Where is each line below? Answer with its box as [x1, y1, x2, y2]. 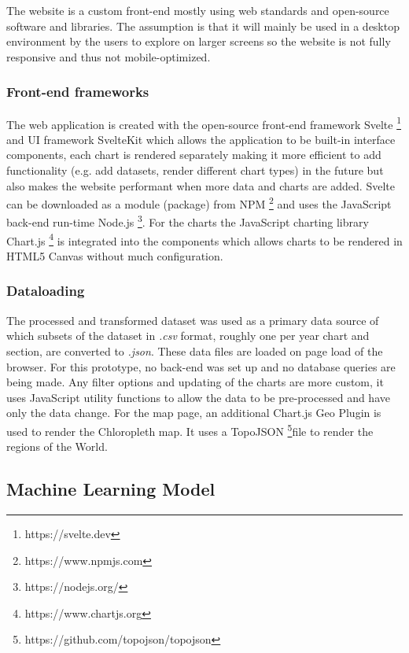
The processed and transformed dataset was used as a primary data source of [6, 312, 379, 328]
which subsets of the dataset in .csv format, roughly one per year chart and [6, 327, 370, 344]
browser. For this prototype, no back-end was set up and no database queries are [6, 358, 396, 374]
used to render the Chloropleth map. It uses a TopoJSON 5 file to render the [6, 420, 374, 439]
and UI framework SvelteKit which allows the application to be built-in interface [6, 131, 396, 147]
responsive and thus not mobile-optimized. [6, 48, 211, 65]
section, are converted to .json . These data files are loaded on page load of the [6, 342, 383, 359]
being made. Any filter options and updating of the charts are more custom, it [6, 374, 384, 390]
